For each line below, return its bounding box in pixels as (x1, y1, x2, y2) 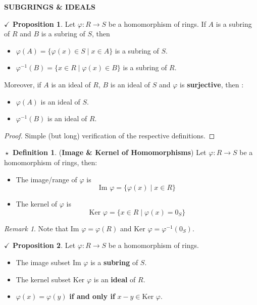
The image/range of (16, 174, 77, 184)
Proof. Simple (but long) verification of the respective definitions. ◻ (4, 130, 215, 140)
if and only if (69, 291, 115, 301)
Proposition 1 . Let (13, 18, 76, 29)
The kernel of (16, 198, 58, 209)
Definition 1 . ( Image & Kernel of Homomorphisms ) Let (13, 147, 207, 158)
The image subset (16, 257, 71, 267)
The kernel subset (16, 274, 71, 284)
